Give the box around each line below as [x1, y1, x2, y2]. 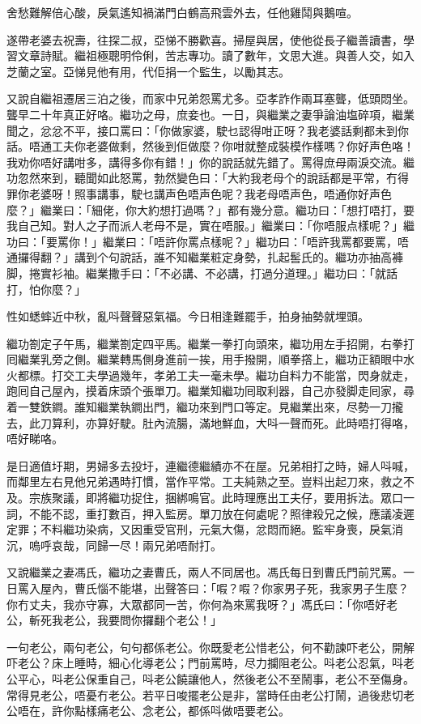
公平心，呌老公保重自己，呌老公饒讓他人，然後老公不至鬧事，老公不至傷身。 [6, 670, 415, 687]
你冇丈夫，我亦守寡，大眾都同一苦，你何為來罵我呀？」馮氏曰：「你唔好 [6, 595, 386, 612]
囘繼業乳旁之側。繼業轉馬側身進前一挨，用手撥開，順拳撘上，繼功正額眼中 [6, 351, 403, 368]
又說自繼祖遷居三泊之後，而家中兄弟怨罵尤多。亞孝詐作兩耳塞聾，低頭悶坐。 [6, 90, 415, 107]
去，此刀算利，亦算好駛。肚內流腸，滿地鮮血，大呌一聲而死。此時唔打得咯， [6, 414, 415, 431]
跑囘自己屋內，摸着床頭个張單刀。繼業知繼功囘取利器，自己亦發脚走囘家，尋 [6, 382, 415, 399]
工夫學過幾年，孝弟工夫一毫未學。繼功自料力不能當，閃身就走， [74, 366, 415, 383]
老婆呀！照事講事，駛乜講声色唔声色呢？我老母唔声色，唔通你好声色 [28, 185, 392, 202]
